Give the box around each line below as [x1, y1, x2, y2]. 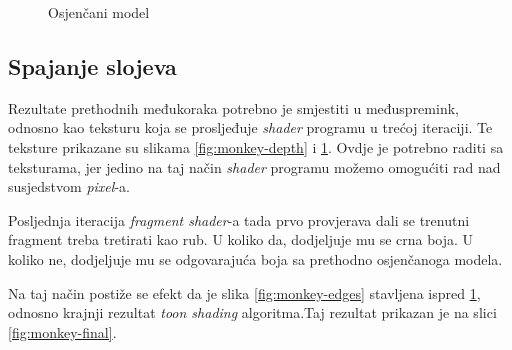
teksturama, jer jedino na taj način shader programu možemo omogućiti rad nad [8, 156, 501, 177]
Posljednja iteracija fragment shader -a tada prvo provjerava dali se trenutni [8, 209, 470, 230]
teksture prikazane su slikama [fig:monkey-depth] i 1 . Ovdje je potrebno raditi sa [8, 136, 504, 157]
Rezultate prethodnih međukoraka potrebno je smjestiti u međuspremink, [8, 97, 459, 118]
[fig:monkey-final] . [8, 321, 117, 342]
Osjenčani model [48, 2, 150, 22]
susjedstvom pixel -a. [8, 176, 130, 197]
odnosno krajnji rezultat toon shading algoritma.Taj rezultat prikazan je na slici [8, 302, 497, 323]
